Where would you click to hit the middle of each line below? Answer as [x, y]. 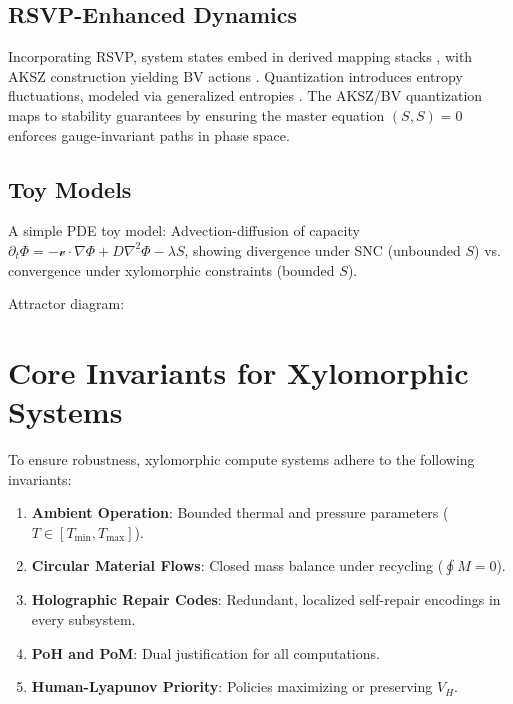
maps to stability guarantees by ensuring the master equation [196, 114]
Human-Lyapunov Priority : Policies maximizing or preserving [232, 686]
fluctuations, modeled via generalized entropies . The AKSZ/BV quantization [245, 95]
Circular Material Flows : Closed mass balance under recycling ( [237, 565]
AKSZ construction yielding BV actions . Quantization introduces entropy [235, 75]
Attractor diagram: [66, 303]
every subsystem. [83, 619]
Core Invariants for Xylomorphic [238, 371]
